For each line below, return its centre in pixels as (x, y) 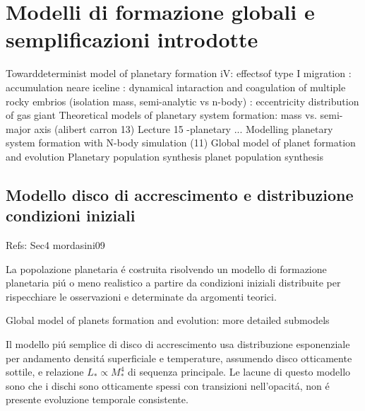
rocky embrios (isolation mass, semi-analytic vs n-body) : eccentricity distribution (182, 101)
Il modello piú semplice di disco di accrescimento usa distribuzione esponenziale (178, 344)
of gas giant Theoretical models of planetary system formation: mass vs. (161, 115)
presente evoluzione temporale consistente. (97, 399)
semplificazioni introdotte (132, 39)
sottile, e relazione (45, 372)
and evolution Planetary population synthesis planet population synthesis (164, 156)
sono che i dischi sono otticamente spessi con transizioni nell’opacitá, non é (168, 385)
